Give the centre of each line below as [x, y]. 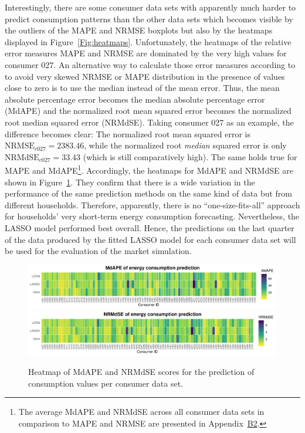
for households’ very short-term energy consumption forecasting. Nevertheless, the [152, 216]
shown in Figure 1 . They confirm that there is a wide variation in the [130, 182]
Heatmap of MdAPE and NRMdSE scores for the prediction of [141, 372]
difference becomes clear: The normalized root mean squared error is [128, 133]
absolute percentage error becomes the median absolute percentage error [135, 99]
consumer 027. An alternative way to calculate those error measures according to [150, 64]
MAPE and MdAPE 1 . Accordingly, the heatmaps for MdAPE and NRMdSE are [149, 169]
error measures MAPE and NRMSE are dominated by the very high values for [146, 53]
